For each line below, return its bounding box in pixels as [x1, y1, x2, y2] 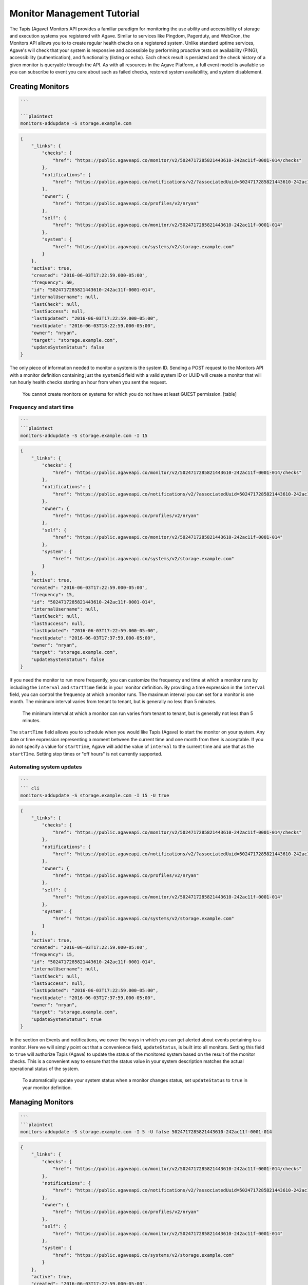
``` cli [20, 785, 40, 791]
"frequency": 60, [31, 280, 75, 285]
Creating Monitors [9, 82, 69, 91]
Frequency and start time [9, 403, 74, 411]
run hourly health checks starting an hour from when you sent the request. [9, 379, 167, 385]
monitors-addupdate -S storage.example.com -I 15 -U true [20, 792, 169, 798]
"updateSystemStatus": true [31, 1016, 102, 1022]
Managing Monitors [9, 1098, 74, 1107]
